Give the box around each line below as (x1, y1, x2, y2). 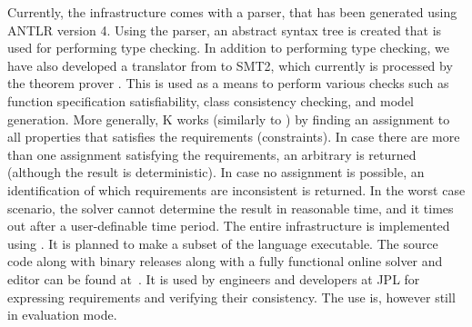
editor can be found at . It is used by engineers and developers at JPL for (7, 269, 420, 288)
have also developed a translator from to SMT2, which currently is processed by (7, 55, 453, 74)
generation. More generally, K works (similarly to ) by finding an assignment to (7, 109, 450, 128)
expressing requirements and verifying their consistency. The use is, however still (7, 287, 456, 306)
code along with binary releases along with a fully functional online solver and (7, 252, 443, 271)
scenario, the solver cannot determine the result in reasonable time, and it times (7, 198, 454, 217)
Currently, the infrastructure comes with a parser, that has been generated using (7, 3, 457, 21)
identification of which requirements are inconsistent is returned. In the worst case (7, 180, 466, 199)
